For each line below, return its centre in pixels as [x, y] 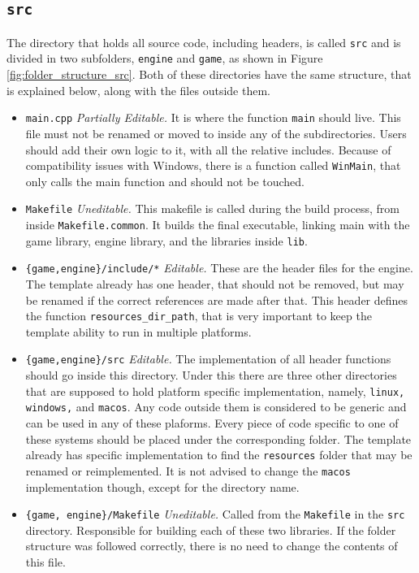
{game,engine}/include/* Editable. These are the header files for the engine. [219, 268]
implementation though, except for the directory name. [162, 486]
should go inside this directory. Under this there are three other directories [211, 375]
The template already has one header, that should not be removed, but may [215, 284]
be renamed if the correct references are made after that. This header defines [217, 300]
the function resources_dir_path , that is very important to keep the [199, 316]
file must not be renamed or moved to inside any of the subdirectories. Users [216, 133]
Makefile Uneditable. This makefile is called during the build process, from [212, 208]
